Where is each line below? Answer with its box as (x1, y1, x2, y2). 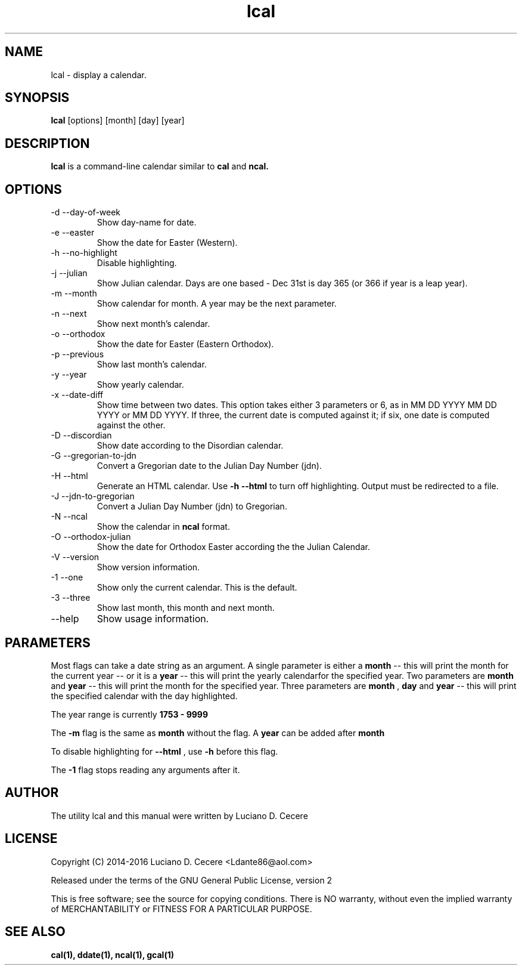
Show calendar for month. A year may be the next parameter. (97, 298, 337, 309)
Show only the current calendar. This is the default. (97, 582, 297, 593)
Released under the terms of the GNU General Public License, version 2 (51, 875, 333, 885)
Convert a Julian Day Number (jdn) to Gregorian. (97, 501, 287, 512)
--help (51, 613, 79, 625)
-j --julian (51, 268, 88, 279)
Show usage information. (97, 613, 209, 625)
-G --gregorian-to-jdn (51, 450, 136, 461)
